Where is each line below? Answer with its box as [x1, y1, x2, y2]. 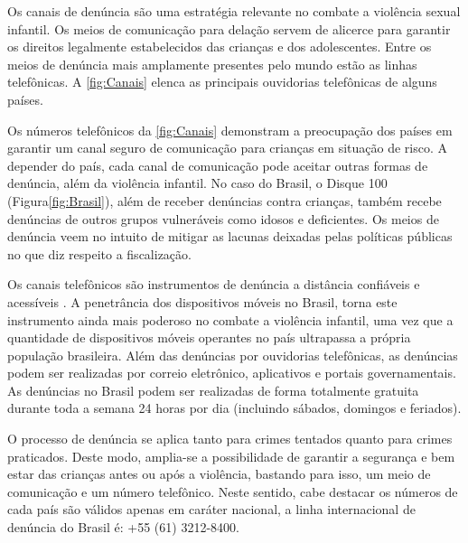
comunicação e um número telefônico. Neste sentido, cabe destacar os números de [7, 482, 458, 501]
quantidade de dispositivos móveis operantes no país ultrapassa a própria [7, 328, 411, 347]
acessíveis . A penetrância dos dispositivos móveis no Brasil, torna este [7, 292, 398, 311]
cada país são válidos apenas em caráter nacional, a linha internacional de [7, 500, 416, 519]
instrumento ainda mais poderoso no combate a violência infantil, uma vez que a [7, 310, 454, 329]
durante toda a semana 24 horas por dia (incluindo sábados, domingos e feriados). [7, 398, 462, 417]
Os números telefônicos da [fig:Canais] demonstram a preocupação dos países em [7, 120, 453, 139]
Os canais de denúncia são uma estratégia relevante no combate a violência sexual [7, 2, 461, 20]
